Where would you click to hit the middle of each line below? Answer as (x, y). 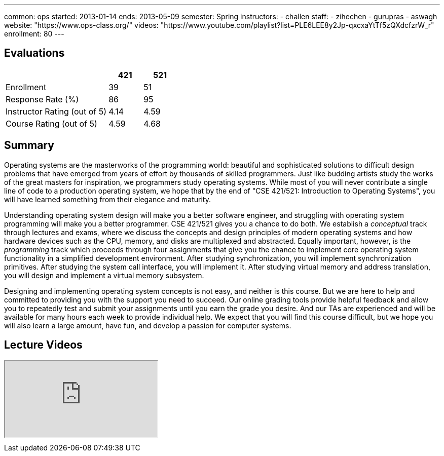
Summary (29, 145)
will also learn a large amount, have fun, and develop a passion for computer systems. (148, 325)
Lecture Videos (43, 345)
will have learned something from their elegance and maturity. (107, 199)
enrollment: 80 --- (34, 34)
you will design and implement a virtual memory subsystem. (104, 275)
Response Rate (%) (42, 99)
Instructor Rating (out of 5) (56, 111)
